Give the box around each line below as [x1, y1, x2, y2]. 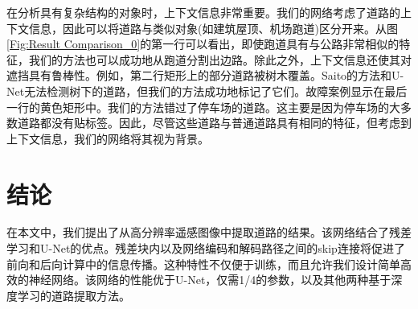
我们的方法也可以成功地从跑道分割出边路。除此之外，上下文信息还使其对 [28, 51, 412, 68]
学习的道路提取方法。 [17, 286, 130, 303]
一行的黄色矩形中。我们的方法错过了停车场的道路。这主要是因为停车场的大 [6, 98, 400, 115]
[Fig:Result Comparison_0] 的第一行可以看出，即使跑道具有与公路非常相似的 [6, 35, 400, 52]
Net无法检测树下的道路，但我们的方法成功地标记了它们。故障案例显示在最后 [6, 82, 408, 99]
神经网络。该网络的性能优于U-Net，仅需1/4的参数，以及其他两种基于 [28, 271, 391, 288]
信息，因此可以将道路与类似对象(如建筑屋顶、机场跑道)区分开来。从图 [28, 19, 398, 36]
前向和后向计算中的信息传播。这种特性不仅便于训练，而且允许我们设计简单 [6, 255, 400, 272]
